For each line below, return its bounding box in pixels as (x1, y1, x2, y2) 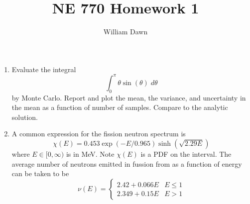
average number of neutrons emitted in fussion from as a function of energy (11, 158, 242, 169)
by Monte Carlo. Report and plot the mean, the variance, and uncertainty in (11, 92, 246, 102)
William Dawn (103, 26, 148, 37)
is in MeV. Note (66, 148, 115, 159)
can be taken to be (11, 168, 69, 179)
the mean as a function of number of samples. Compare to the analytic (11, 102, 228, 112)
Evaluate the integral (11, 64, 76, 74)
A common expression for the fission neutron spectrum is (11, 128, 186, 139)
